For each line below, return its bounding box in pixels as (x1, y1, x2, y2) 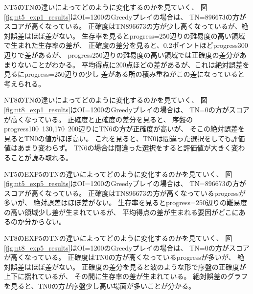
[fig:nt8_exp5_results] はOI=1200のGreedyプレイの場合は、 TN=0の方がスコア (4, 242, 250, 252)
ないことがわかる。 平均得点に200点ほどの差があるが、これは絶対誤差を (17, 59, 250, 69)
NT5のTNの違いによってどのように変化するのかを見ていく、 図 (4, 2, 207, 12)
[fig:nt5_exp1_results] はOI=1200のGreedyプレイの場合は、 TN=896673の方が (4, 11, 246, 21)
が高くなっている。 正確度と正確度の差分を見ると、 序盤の (4, 114, 193, 124)
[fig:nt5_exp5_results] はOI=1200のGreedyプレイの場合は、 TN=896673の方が (4, 178, 246, 189)
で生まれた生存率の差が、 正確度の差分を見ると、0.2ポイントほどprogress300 (4, 40, 248, 50)
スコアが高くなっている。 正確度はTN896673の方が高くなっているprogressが (4, 188, 246, 198)
